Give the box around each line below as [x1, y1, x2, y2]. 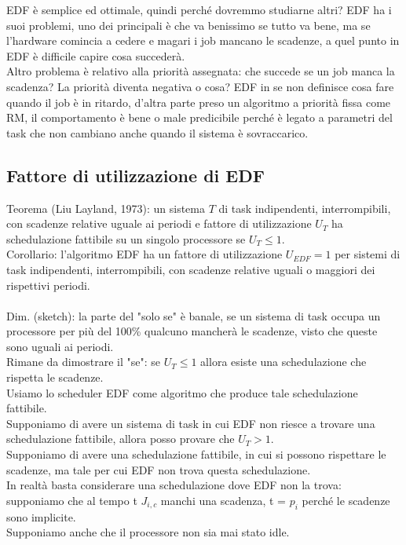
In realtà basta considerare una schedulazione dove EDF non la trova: [6, 477, 342, 493]
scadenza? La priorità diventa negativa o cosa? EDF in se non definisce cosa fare [6, 78, 394, 94]
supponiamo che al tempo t [6, 492, 137, 508]
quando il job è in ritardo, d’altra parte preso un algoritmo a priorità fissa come [6, 93, 391, 110]
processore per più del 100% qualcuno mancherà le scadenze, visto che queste [6, 323, 378, 339]
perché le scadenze [302, 492, 390, 508]
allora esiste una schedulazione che [200, 353, 367, 370]
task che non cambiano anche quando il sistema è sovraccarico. [6, 124, 309, 141]
